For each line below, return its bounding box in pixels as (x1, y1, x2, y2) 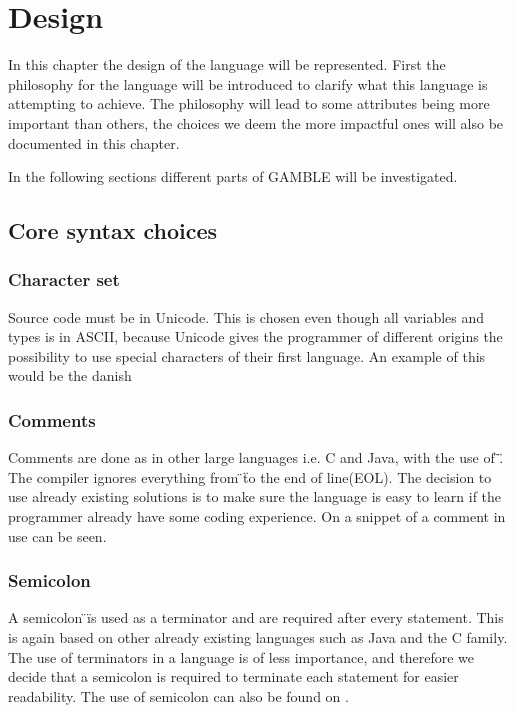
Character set (8, 267, 120, 292)
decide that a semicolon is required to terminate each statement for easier (8, 666, 459, 687)
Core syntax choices (8, 215, 218, 246)
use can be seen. (8, 525, 107, 546)
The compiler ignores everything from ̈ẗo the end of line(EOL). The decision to (8, 466, 492, 487)
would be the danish (8, 365, 132, 386)
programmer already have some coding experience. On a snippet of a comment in (8, 506, 506, 527)
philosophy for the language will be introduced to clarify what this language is (8, 73, 488, 94)
